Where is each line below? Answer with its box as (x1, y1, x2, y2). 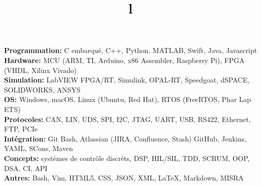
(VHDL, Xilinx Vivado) (4, 64, 77, 75)
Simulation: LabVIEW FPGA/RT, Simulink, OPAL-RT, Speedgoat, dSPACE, (4, 74, 250, 85)
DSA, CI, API (4, 162, 48, 173)
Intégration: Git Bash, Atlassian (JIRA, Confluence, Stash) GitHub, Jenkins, (4, 133, 246, 143)
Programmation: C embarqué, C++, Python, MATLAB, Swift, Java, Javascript (4, 45, 257, 55)
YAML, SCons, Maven (4, 143, 73, 153)
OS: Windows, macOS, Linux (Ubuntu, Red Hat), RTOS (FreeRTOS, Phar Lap (4, 94, 251, 104)
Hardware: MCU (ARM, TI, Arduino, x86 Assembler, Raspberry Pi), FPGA (4, 54, 245, 65)
